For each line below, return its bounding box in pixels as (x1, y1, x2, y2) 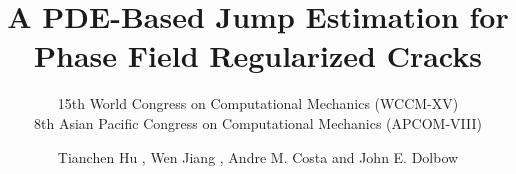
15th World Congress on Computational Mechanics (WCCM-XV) (57, 93, 459, 114)
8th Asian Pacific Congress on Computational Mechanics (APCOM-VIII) (34, 112, 482, 133)
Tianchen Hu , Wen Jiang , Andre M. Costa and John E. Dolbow (57, 146, 459, 167)
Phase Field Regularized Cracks (34, 35, 482, 76)
